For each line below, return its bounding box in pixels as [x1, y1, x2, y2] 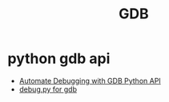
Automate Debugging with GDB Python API [18, 76, 161, 85]
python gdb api [7, 49, 111, 68]
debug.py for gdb [18, 84, 78, 94]
